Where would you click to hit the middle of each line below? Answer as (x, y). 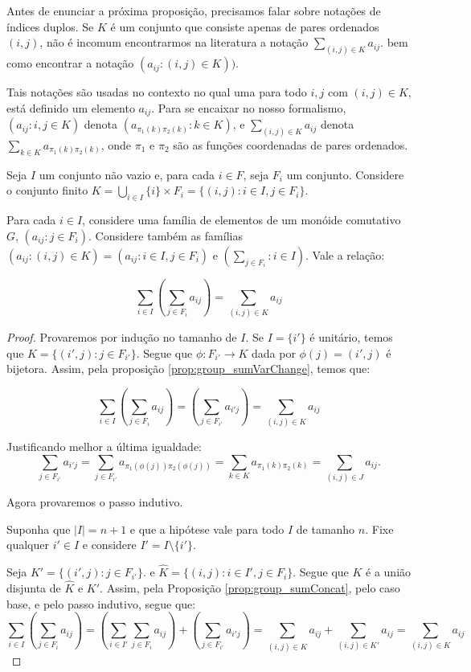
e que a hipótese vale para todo (207, 529)
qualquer (28, 545)
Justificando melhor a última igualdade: (104, 447)
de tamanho (326, 529)
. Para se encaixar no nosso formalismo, (249, 107)
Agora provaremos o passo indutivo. (95, 502)
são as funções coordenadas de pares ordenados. (291, 144)
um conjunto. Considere (345, 174)
